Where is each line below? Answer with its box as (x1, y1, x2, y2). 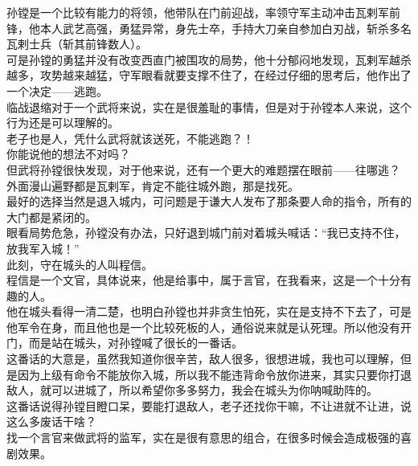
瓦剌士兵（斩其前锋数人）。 (6, 35, 147, 52)
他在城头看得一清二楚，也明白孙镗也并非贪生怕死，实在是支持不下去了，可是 (6, 303, 412, 320)
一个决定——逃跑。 (6, 82, 108, 99)
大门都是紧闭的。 (6, 208, 96, 225)
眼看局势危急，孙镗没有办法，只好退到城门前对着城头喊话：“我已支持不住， (6, 224, 406, 241)
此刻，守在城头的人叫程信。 (6, 255, 153, 272)
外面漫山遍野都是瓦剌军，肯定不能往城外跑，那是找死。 (6, 177, 299, 194)
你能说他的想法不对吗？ (6, 145, 130, 162)
